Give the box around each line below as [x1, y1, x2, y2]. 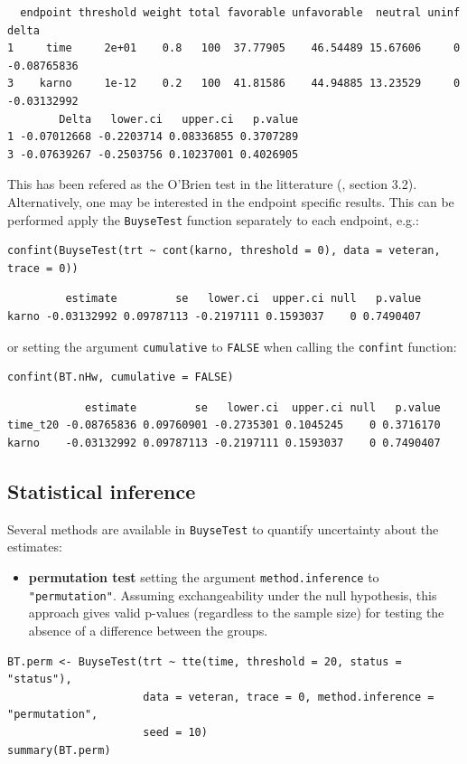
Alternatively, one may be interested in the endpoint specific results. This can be [7, 192, 454, 211]
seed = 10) [143, 725, 208, 739]
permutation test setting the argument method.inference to [28, 568, 379, 587]
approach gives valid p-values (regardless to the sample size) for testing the [28, 603, 444, 622]
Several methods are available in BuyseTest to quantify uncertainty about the [7, 519, 439, 538]
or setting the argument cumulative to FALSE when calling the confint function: [7, 336, 457, 355]
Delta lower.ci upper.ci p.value [59, 112, 299, 126]
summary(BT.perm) [7, 743, 111, 757]
